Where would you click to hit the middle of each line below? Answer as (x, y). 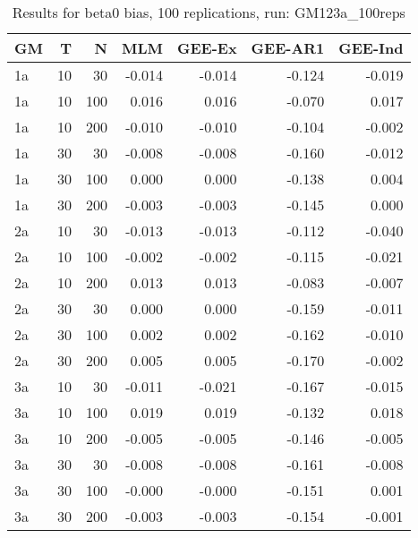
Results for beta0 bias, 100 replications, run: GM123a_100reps (209, 12)
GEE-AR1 (288, 48)
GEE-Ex (207, 48)
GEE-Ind (371, 48)
